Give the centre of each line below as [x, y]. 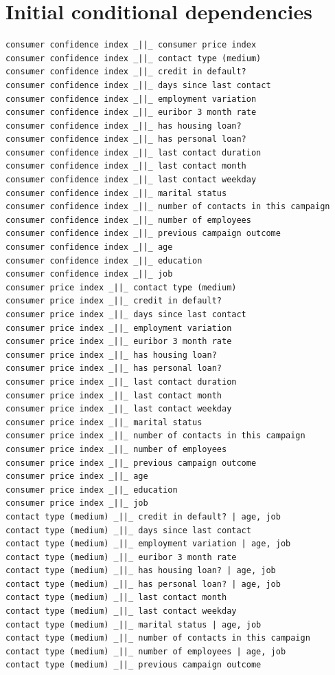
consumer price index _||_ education [92, 490]
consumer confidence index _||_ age [89, 247]
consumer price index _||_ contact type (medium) [121, 287]
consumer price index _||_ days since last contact [126, 314]
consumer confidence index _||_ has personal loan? [126, 139]
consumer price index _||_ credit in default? [114, 301]
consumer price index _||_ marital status [104, 422]
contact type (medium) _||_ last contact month [116, 598]
